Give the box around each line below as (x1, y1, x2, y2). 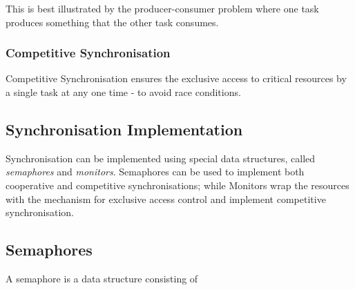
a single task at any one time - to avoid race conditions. (6, 85, 241, 99)
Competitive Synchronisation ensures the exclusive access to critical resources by (6, 71, 347, 86)
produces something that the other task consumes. (6, 14, 219, 29)
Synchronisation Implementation (6, 118, 243, 139)
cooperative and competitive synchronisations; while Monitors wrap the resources (6, 177, 349, 192)
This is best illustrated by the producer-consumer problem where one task (6, 1, 319, 15)
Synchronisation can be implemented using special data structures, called (6, 151, 316, 165)
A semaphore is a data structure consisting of (6, 271, 198, 285)
